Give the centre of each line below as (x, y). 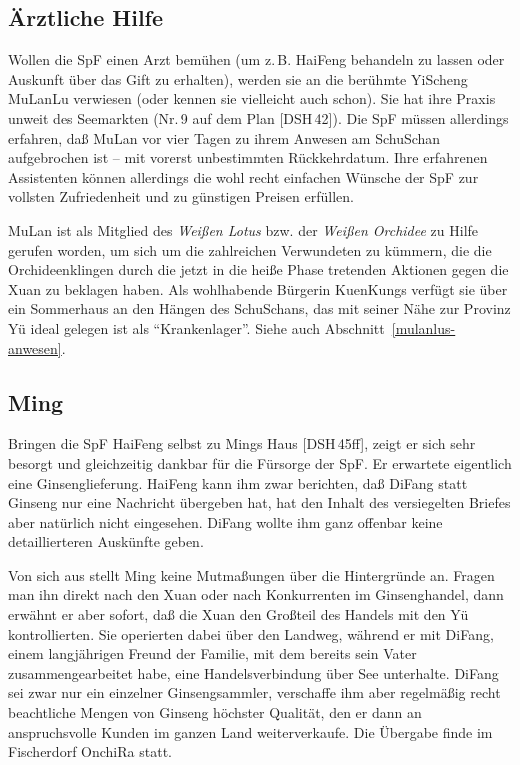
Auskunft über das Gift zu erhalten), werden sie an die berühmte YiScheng (238, 78)
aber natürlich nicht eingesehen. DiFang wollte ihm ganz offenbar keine (225, 521)
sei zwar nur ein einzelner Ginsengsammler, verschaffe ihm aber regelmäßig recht (254, 692)
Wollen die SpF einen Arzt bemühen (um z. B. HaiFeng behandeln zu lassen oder (256, 59)
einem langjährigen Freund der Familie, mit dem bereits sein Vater (212, 653)
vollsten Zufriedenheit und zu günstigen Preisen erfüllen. (181, 196)
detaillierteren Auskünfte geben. (106, 541)
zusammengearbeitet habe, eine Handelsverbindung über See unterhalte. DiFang (253, 672)
